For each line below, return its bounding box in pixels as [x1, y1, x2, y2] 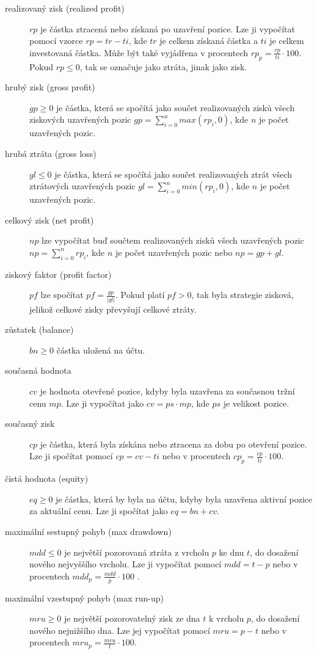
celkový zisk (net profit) [5, 213, 94, 226]
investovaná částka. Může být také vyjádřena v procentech [29, 46, 248, 59]
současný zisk [5, 417, 55, 430]
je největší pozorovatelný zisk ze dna [64, 612, 200, 625]
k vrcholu [208, 612, 244, 625]
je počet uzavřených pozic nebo [115, 245, 233, 258]
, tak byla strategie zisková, [191, 288, 294, 301]
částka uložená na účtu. [56, 343, 145, 356]
